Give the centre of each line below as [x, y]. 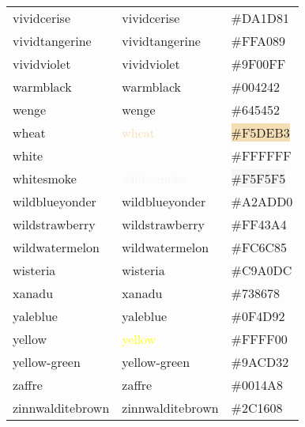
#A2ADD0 [262, 201]
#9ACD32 [260, 362]
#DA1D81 [260, 18]
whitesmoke [45, 178]
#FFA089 [258, 41]
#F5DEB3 [260, 132]
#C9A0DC [262, 270]
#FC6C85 [259, 247]
